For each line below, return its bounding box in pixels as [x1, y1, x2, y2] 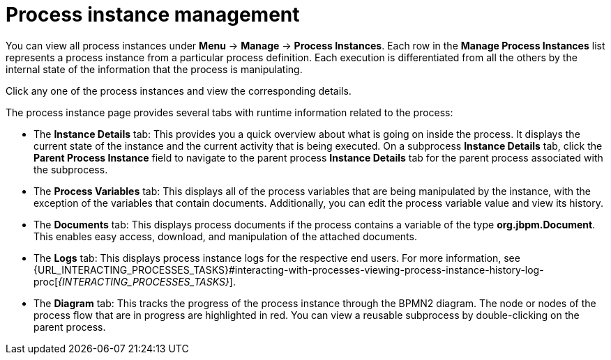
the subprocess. [33, 163, 108, 175]
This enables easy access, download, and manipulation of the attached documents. [33, 230, 417, 242]
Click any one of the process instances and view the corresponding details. [6, 84, 352, 97]
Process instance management [6, 3, 300, 26]
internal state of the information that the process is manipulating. [6, 63, 303, 75]
